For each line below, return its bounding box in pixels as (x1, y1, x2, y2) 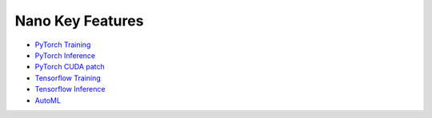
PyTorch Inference (34, 50, 96, 60)
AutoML (34, 96, 62, 105)
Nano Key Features (14, 12, 144, 29)
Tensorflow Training (34, 73, 102, 83)
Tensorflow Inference (34, 85, 106, 94)
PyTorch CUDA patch (34, 62, 106, 72)
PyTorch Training (34, 40, 91, 49)
